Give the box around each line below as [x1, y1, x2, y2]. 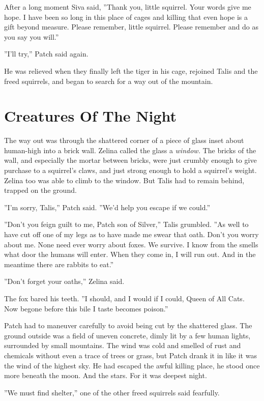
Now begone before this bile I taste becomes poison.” [4, 303, 168, 313]
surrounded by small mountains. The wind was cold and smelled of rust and [4, 340, 241, 351]
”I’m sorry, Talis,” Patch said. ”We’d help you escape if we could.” [4, 202, 211, 212]
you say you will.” [4, 31, 59, 42]
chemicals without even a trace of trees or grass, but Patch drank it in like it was [4, 350, 257, 360]
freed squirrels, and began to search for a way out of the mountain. [4, 75, 213, 86]
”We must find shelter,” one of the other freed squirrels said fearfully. [4, 387, 220, 397]
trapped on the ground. [4, 185, 77, 195]
